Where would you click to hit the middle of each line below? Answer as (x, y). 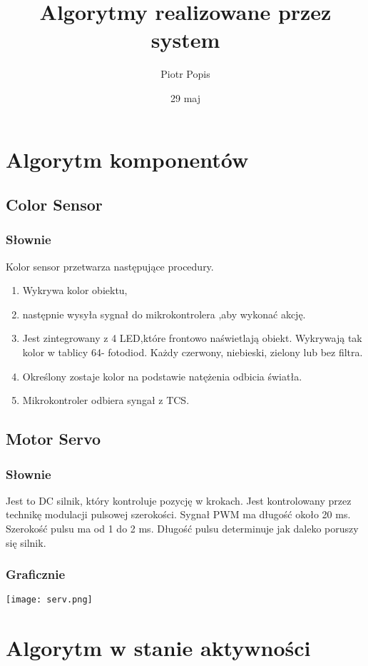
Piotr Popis (185, 74)
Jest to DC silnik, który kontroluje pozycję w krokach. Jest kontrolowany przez (179, 500)
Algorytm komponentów (127, 159)
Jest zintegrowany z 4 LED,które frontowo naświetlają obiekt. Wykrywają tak (192, 338)
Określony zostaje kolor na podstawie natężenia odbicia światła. (162, 376)
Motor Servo (53, 439)
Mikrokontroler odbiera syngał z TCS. (106, 400)
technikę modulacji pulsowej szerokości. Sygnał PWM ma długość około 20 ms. (178, 514)
